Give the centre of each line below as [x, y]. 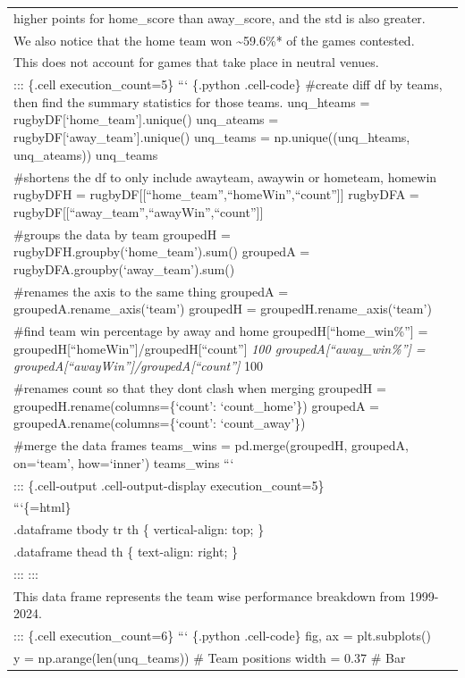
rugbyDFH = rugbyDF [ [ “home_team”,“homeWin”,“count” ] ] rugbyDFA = [216, 194]
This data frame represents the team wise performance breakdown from [210, 595]
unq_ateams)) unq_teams [86, 154]
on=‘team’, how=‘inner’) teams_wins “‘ [124, 462]
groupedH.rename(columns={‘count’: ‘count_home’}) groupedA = [196, 405]
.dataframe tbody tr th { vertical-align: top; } [139, 529]
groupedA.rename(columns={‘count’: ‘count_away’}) [160, 423]
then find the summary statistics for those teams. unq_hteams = [192, 101]
